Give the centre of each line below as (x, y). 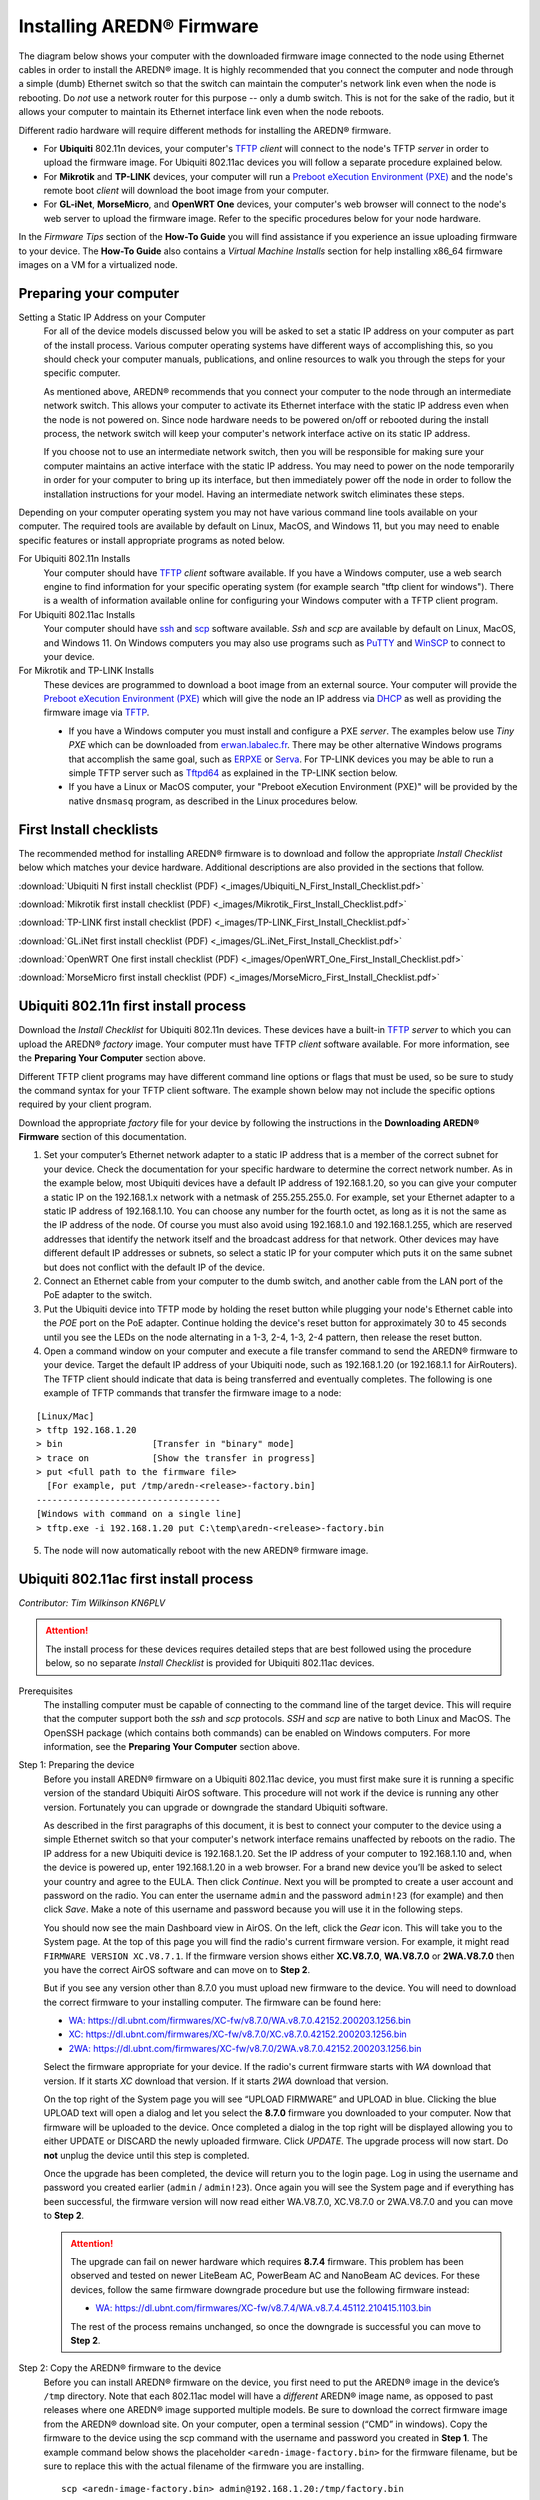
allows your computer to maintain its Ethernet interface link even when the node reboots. (201, 112)
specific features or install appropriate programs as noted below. (151, 540)
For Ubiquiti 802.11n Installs (74, 559)
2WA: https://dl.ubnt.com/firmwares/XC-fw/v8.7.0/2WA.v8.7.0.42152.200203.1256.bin (245, 2048)
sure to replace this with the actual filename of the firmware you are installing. (204, 2466)
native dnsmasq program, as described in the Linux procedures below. (213, 801)
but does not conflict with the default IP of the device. (154, 1267)
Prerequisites (46, 1691)
